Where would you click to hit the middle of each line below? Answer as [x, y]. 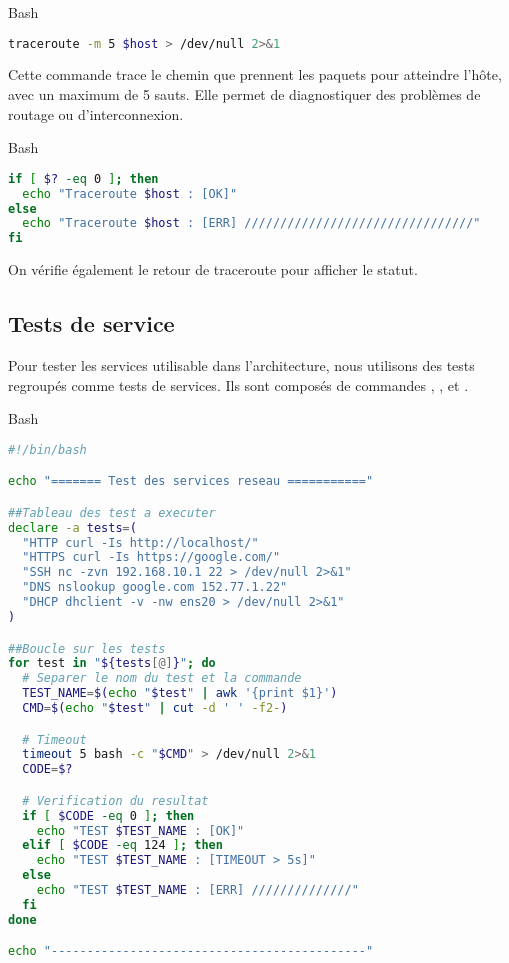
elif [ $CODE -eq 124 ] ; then [122, 845]
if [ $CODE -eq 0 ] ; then [108, 815]
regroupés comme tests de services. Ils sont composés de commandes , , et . [238, 384]
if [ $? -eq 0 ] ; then [83, 178]
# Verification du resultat [115, 800]
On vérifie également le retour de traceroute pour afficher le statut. [213, 269]
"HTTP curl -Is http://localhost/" [140, 542]
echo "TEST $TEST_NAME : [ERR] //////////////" [197, 890]
